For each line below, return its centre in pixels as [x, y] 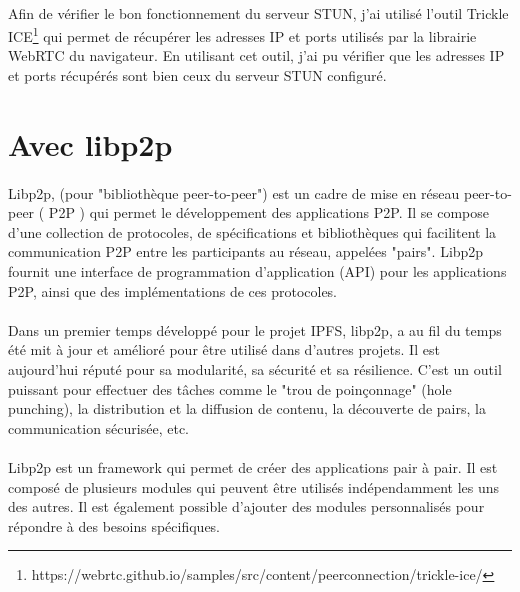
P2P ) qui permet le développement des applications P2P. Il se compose [269, 212]
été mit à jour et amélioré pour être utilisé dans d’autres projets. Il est [224, 349]
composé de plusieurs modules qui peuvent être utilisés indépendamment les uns [254, 486]
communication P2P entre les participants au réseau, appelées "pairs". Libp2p [246, 251]
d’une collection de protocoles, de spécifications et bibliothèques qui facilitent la [252, 231]
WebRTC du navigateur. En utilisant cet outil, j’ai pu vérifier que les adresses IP [256, 55]
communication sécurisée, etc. [98, 427]
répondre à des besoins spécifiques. [114, 525]
